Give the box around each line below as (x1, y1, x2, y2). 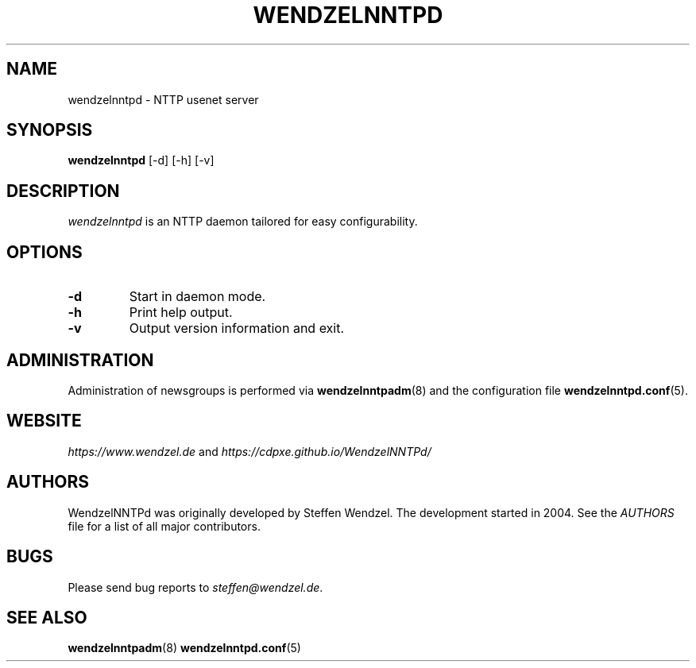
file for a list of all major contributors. (68, 519, 261, 533)
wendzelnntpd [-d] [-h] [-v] (68, 153, 215, 168)
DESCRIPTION (6, 180, 120, 201)
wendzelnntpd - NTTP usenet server (68, 92, 259, 106)
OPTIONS (6, 241, 83, 262)
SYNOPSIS (6, 120, 93, 141)
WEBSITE (6, 411, 82, 431)
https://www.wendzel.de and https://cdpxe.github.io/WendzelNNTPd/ (68, 444, 431, 458)
